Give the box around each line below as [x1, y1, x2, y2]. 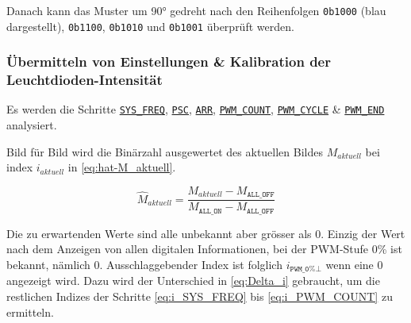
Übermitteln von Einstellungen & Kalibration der [6, 52, 331, 71]
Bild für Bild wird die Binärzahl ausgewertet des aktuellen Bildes [6, 143, 323, 160]
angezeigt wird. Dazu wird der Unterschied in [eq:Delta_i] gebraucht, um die [6, 272, 380, 289]
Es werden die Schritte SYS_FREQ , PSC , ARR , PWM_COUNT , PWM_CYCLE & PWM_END [6, 101, 385, 117]
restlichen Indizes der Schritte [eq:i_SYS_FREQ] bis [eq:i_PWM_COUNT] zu [6, 288, 393, 305]
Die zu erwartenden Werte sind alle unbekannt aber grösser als [6, 225, 312, 241]
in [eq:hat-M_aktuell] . [67, 159, 176, 175]
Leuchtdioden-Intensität [6, 70, 163, 90]
